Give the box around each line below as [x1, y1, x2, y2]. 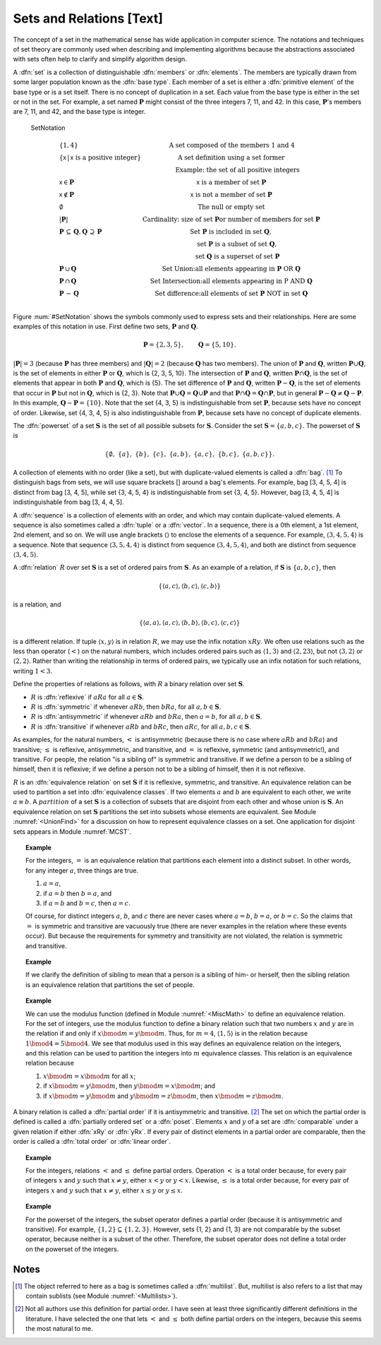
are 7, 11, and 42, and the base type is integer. [13, 107, 146, 116]
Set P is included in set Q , [189, 227, 272, 236]
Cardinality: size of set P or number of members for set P [142, 215, 320, 223]
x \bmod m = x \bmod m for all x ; [43, 1072, 136, 1080]
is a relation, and [13, 600, 61, 609]
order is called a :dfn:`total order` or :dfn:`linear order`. [13, 1137, 171, 1146]
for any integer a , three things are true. [25, 866, 139, 875]
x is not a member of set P [190, 191, 273, 198]
